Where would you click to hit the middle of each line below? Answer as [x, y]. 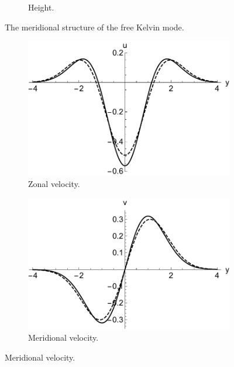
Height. [41, 7]
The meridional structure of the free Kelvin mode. [94, 27]
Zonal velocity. [54, 184]
